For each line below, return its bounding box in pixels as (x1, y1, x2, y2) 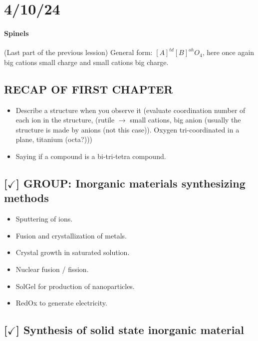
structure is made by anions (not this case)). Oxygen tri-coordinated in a (15, 124, 240, 134)
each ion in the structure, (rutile (15, 114, 115, 125)
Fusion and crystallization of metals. (15, 230, 127, 240)
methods (4, 190, 49, 205)
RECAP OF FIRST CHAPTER (4, 81, 173, 96)
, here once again (202, 47, 255, 57)
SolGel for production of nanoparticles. (15, 280, 135, 291)
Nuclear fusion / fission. (15, 263, 89, 274)
